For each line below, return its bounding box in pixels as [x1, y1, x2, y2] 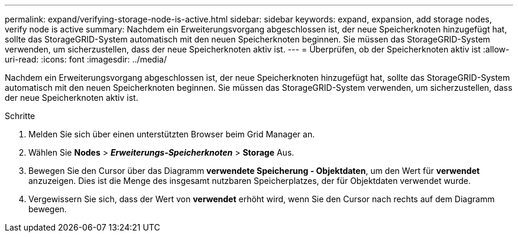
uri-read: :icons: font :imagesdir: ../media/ [5, 54, 167, 64]
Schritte [5, 111, 35, 121]
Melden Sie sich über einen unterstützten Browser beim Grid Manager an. [28, 129, 315, 139]
